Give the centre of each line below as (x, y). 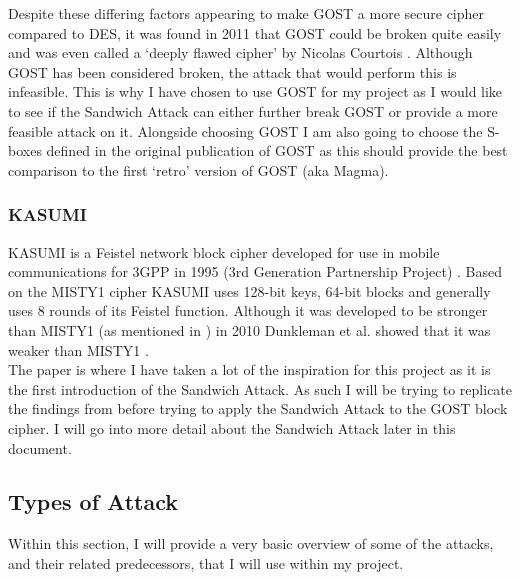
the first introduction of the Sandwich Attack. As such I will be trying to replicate (260, 388)
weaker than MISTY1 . (78, 349)
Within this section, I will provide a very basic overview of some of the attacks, (251, 543)
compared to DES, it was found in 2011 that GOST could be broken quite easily (255, 32)
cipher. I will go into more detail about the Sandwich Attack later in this (232, 427)
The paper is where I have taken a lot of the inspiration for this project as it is (249, 369)
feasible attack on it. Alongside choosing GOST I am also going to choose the (245, 130)
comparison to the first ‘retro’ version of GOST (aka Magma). (198, 169)
